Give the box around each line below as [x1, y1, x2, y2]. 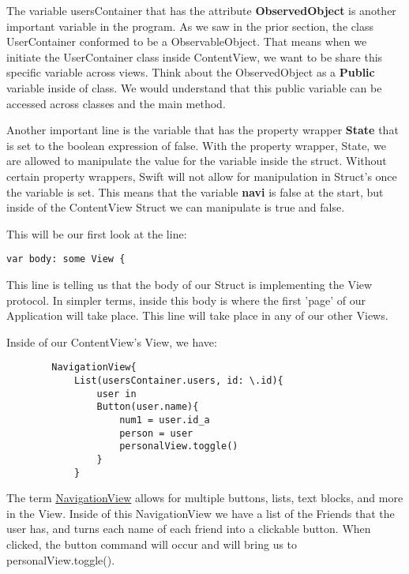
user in [96, 388, 137, 400]
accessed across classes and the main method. [6, 95, 226, 111]
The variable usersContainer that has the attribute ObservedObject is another [6, 2, 396, 18]
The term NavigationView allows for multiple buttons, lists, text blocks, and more [6, 490, 403, 506]
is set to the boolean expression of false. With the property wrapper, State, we [6, 137, 386, 153]
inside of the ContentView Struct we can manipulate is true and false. [6, 199, 345, 216]
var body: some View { [6, 253, 126, 265]
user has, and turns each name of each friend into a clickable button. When [6, 520, 371, 537]
